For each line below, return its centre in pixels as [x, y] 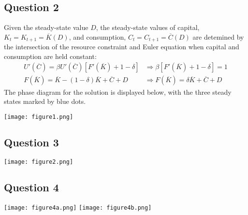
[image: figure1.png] [39, 117]
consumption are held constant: [50, 56]
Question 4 [31, 187]
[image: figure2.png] [39, 162]
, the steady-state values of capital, [148, 27]
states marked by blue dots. [45, 101]
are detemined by [218, 36]
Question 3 [31, 142]
